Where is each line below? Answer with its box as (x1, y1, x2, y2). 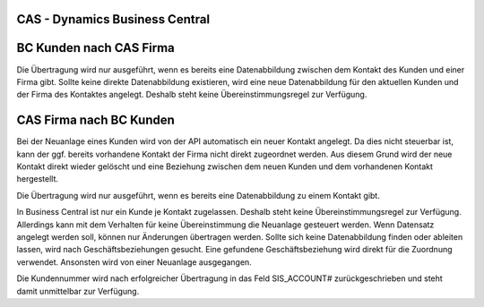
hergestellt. (16, 174, 58, 184)
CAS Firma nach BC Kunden (16, 113, 175, 128)
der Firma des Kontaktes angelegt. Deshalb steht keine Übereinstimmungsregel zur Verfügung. (16, 90, 367, 100)
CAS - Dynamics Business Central (16, 12, 211, 27)
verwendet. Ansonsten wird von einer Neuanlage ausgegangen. (16, 256, 253, 268)
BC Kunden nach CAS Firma (16, 40, 175, 55)
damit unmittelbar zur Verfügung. (16, 286, 140, 296)
